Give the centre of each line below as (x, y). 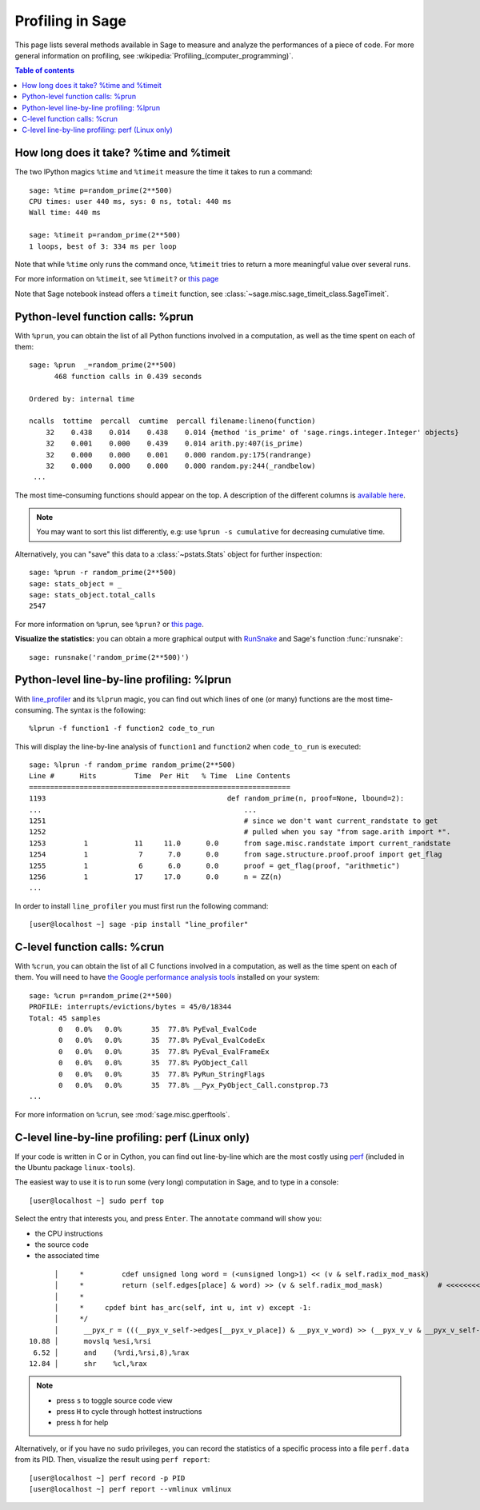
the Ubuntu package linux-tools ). (75, 1168)
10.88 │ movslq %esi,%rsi (90, 1341)
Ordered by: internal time (82, 399)
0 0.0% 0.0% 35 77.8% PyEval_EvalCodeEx (162, 1041)
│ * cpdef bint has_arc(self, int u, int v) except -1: (183, 1307)
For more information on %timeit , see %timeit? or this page (117, 279)
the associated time (67, 1256)
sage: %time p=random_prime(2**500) (101, 190)
